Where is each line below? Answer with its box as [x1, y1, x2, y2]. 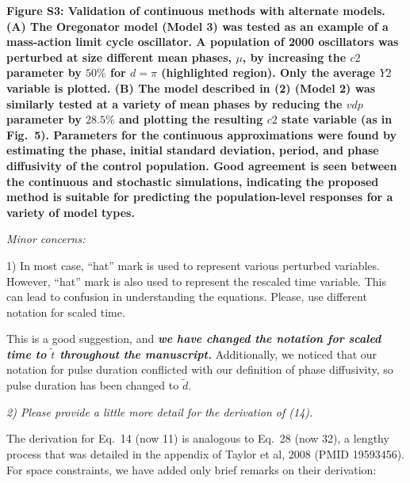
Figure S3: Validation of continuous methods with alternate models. [6, 2, 385, 18]
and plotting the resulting [118, 111, 263, 127]
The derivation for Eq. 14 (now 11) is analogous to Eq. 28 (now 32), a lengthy [6, 430, 389, 447]
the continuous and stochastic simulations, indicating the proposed [6, 173, 379, 189]
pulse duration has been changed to [6, 377, 179, 394]
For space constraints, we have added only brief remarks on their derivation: [6, 461, 377, 477]
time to [6, 345, 47, 362]
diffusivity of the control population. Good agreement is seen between [6, 157, 397, 173]
